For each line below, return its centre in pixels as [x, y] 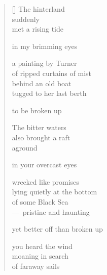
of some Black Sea [40, 201]
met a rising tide [38, 29]
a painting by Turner [44, 63]
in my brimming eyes [45, 46]
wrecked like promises [45, 181]
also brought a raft [41, 137]
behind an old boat [42, 83]
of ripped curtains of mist [51, 73]
